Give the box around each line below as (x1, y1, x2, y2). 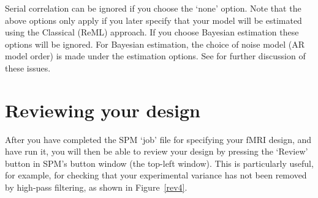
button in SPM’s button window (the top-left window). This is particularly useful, (5, 156, 314, 169)
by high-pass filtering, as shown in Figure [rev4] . (5, 181, 187, 194)
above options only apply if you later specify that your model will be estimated (5, 13, 302, 26)
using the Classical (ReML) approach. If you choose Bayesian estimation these (5, 26, 299, 38)
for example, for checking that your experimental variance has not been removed (5, 169, 307, 182)
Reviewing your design (5, 97, 200, 122)
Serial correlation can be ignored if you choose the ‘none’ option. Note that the (5, 2, 301, 14)
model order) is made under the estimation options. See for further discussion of (5, 50, 306, 62)
